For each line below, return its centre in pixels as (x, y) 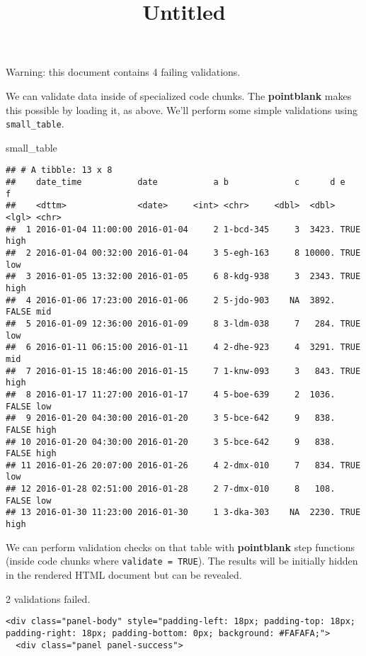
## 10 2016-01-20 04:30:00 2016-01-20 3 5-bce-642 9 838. (171, 442)
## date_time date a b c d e (176, 182)
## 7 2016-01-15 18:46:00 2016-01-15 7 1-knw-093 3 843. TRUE (183, 371)
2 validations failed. (48, 598)
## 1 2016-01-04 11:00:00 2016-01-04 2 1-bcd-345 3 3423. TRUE (183, 229)
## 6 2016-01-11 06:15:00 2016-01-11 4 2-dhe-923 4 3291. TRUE (183, 347)
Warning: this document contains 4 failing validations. (123, 72)
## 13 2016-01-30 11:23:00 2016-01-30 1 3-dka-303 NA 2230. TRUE (183, 513)
